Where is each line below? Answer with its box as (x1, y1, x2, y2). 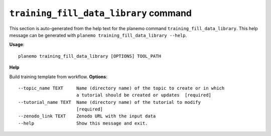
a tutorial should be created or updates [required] (76, 92, 212, 98)
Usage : (9, 42, 25, 48)
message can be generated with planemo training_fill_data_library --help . (9, 32, 187, 38)
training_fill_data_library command (9, 8, 192, 19)
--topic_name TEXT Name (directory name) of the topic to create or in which (18, 85, 225, 91)
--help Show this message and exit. (18, 120, 148, 126)
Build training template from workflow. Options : (9, 73, 107, 80)
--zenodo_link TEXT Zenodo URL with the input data (18, 113, 156, 119)
